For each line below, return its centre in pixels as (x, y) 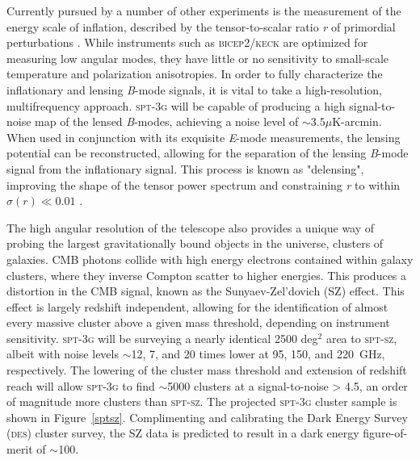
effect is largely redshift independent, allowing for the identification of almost (197, 306)
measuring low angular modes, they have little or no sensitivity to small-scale (198, 58)
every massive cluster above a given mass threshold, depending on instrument (198, 322)
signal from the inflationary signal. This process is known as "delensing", (185, 168)
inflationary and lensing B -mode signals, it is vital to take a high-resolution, (194, 89)
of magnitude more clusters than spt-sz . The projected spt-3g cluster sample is (202, 401)
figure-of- (385, 433)
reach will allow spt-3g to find (81, 385)
